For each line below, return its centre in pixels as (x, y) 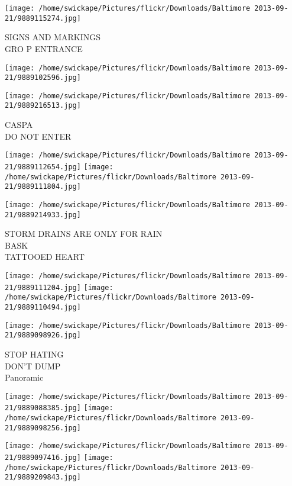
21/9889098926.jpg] (43, 335)
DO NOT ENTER (38, 136)
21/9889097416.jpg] (43, 458)
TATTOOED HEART (45, 257)
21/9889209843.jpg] (43, 477)
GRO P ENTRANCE (44, 48)
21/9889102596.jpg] (43, 78)
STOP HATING (34, 354)
